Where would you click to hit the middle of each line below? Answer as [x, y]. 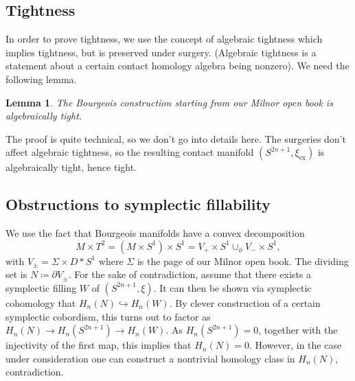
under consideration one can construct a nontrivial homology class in [150, 358]
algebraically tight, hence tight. [71, 167]
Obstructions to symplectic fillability [138, 204]
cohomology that [41, 302]
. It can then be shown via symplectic [232, 287]
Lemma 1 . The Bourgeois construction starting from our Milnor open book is [169, 102]
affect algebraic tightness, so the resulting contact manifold [130, 152]
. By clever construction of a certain [245, 302]
